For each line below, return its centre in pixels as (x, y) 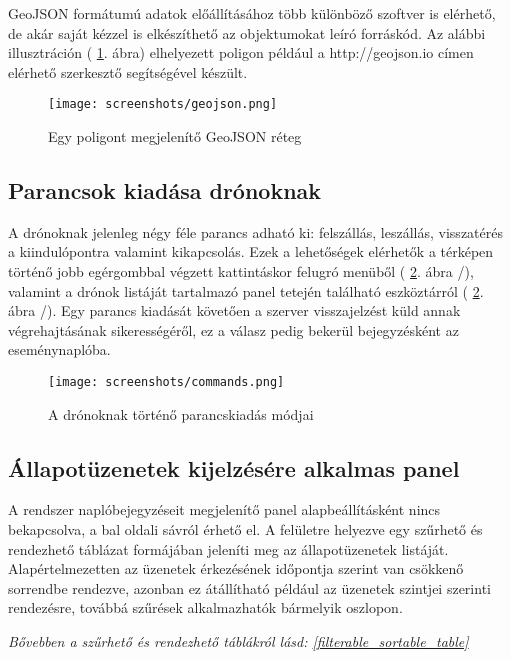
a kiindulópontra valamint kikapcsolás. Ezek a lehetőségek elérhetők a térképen (251, 251)
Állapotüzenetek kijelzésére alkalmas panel (234, 467)
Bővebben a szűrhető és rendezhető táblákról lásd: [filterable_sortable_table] (238, 641)
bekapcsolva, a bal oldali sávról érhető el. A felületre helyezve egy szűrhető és (245, 529)
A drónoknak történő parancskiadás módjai (181, 413)
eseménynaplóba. (59, 349)
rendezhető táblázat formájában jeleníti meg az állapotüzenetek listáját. (228, 548)
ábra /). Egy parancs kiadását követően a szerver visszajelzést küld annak (234, 310)
